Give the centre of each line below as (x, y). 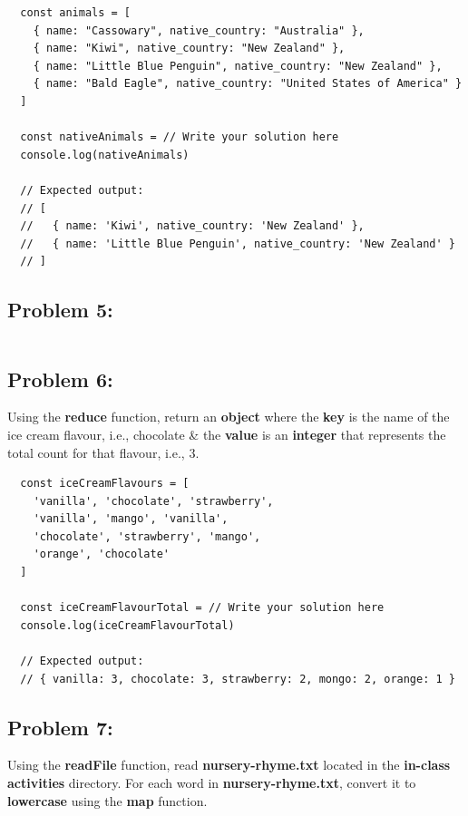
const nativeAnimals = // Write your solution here (180, 137)
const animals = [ (76, 13)
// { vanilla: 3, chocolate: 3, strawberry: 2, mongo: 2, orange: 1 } (238, 679)
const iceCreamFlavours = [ (105, 484)
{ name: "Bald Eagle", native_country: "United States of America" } (248, 84)
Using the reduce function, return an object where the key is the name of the (229, 417)
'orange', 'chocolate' (101, 554)
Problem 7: (60, 727)
